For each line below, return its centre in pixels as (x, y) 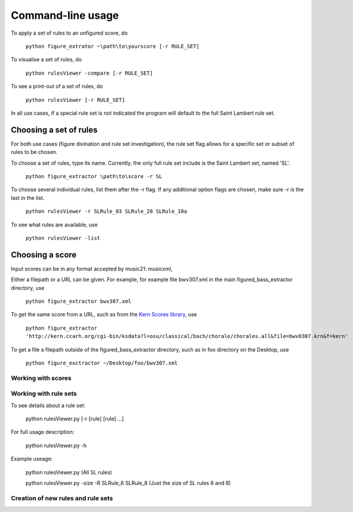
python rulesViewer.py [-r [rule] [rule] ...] (75, 419)
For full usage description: (43, 432)
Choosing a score (44, 255)
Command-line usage (65, 15)
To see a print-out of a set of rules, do (57, 86)
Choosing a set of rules (54, 130)
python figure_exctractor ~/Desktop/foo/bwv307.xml (102, 363)
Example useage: (32, 459)
